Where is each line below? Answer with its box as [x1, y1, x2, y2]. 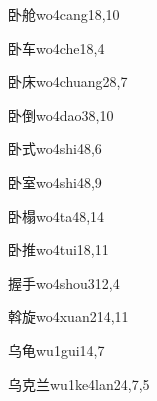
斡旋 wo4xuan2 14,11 [8, 306, 129, 327]
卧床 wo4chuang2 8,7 [8, 71, 128, 92]
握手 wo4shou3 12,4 [8, 272, 120, 293]
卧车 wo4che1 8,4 [8, 37, 105, 58]
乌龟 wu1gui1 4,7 [8, 339, 105, 360]
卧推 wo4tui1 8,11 [8, 239, 109, 260]
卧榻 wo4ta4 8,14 [8, 205, 105, 226]
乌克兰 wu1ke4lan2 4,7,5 [8, 373, 150, 394]
